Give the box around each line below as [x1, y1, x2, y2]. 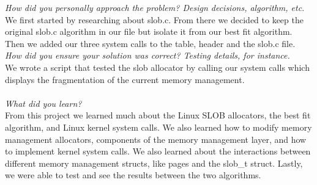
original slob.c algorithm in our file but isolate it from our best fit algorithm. [5, 25, 293, 38]
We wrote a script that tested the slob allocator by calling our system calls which [5, 60, 310, 73]
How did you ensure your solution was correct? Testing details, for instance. [5, 49, 290, 62]
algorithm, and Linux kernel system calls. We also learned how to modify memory [5, 120, 312, 133]
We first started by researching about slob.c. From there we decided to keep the [5, 13, 304, 26]
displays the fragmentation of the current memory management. [5, 73, 245, 85]
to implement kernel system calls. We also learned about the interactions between [5, 145, 311, 158]
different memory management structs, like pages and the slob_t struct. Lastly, [5, 156, 303, 169]
